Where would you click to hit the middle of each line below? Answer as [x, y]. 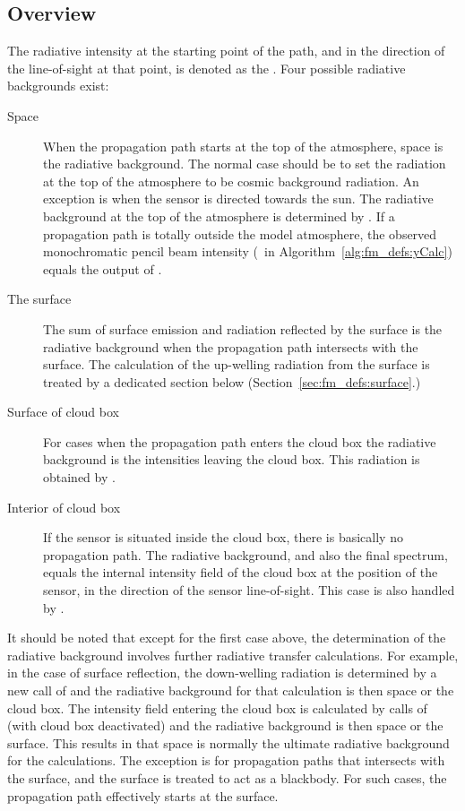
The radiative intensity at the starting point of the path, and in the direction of [226, 51]
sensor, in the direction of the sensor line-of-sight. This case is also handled [249, 590]
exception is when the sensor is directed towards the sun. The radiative [238, 198]
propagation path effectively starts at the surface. [143, 795]
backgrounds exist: [58, 86]
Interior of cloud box [64, 507]
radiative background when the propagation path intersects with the [231, 346]
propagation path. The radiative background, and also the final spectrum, [245, 554]
